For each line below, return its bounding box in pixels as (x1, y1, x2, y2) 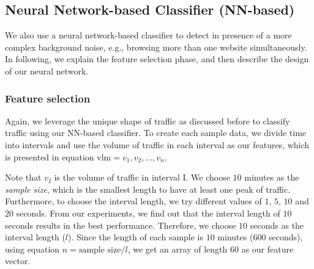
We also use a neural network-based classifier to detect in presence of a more (5, 29, 292, 41)
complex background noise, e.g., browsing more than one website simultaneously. (5, 40, 307, 53)
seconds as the (250, 218, 304, 231)
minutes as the (244, 171, 299, 184)
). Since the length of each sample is (68, 231, 204, 243)
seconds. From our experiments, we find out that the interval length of (16, 206, 280, 219)
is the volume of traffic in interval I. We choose (54, 171, 230, 184)
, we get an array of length (127, 242, 228, 255)
